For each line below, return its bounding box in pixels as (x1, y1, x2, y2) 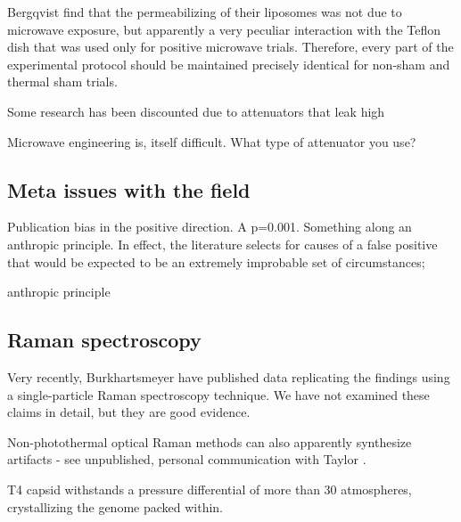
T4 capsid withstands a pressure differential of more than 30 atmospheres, (7, 479, 412, 498)
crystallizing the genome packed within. (7, 497, 224, 516)
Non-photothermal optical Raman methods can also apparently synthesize (7, 432, 412, 451)
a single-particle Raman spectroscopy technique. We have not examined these (7, 385, 430, 404)
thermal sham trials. (7, 72, 118, 91)
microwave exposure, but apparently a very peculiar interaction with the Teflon (7, 20, 441, 38)
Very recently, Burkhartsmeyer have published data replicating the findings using (7, 367, 450, 386)
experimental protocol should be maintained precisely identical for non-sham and (7, 54, 450, 73)
